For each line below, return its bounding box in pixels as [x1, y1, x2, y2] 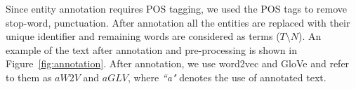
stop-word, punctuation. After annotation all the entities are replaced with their [6, 15, 350, 29]
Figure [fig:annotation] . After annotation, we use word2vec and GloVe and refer [6, 56, 350, 71]
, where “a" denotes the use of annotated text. [127, 69, 327, 84]
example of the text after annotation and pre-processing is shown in [6, 42, 297, 57]
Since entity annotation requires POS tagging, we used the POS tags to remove [6, 1, 348, 15]
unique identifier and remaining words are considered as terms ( [6, 29, 280, 43]
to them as [6, 69, 52, 84]
